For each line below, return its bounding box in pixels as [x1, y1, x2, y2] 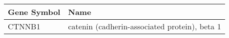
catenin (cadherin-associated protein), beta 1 [68, 21, 221, 32]
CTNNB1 [8, 21, 41, 32]
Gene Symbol [8, 6, 61, 17]
